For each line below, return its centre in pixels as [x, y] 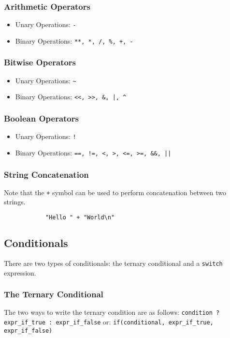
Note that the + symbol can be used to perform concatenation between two [115, 192]
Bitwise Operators [40, 62]
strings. [15, 202]
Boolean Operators [41, 118]
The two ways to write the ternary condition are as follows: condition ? [112, 312]
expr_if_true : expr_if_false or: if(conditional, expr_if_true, [109, 322]
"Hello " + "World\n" [80, 218]
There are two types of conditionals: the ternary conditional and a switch [113, 263]
